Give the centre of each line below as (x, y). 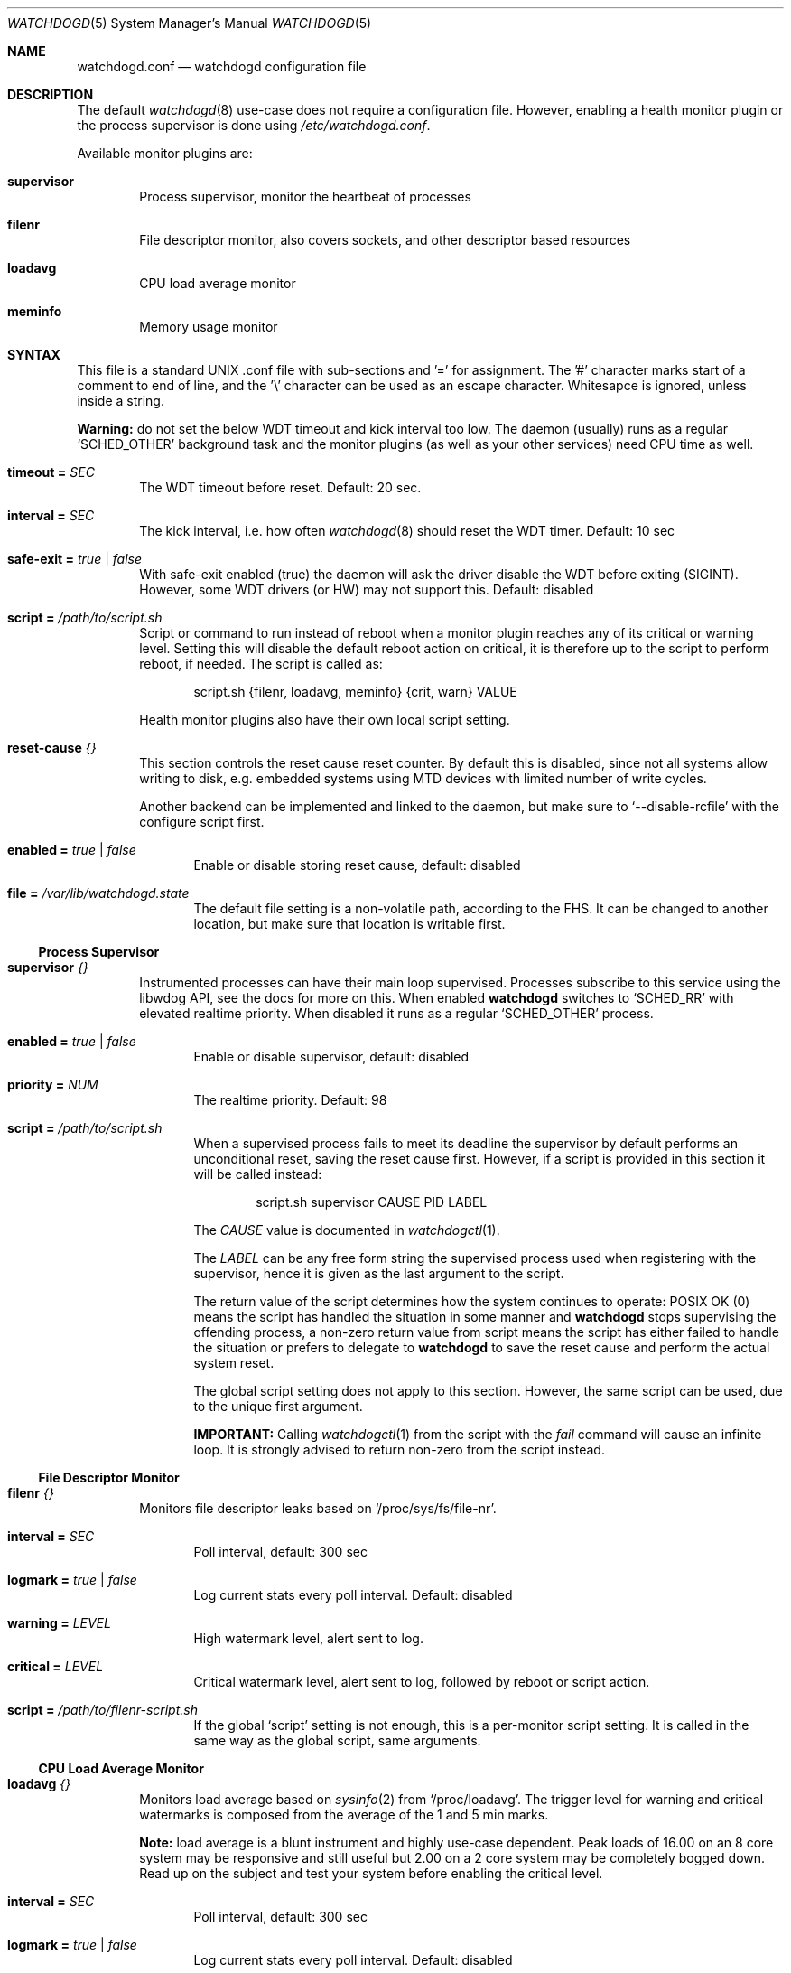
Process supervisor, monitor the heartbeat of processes (305, 196)
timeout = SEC (51, 472)
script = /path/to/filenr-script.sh (102, 1710)
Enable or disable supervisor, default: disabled (331, 1057)
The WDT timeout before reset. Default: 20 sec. (280, 487)
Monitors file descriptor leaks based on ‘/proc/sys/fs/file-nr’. (318, 1508)
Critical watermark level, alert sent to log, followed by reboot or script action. (422, 1682)
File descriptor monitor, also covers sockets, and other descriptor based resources (385, 240)
